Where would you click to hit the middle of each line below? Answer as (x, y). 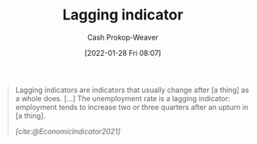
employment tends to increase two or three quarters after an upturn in (132, 107)
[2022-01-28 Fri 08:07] (123, 53)
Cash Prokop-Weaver (123, 37)
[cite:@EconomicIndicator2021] (67, 131)
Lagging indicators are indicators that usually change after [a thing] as (132, 90)
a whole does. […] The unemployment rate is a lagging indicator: (123, 98)
